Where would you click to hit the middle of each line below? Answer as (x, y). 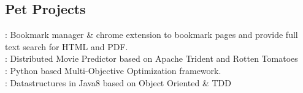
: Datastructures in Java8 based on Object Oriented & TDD (118, 82)
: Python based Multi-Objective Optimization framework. (113, 70)
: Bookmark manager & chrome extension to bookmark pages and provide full (151, 35)
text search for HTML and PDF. (67, 46)
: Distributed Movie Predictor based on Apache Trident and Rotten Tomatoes (151, 58)
